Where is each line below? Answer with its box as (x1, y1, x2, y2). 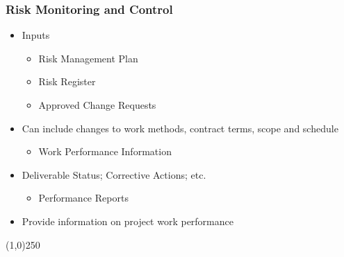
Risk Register (38, 74, 96, 89)
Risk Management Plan (38, 51, 138, 65)
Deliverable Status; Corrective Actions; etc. (22, 167, 206, 181)
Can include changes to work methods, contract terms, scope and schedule (22, 121, 338, 135)
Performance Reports (38, 190, 129, 205)
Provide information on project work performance (22, 213, 234, 228)
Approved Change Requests (38, 98, 156, 112)
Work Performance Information (38, 144, 172, 159)
